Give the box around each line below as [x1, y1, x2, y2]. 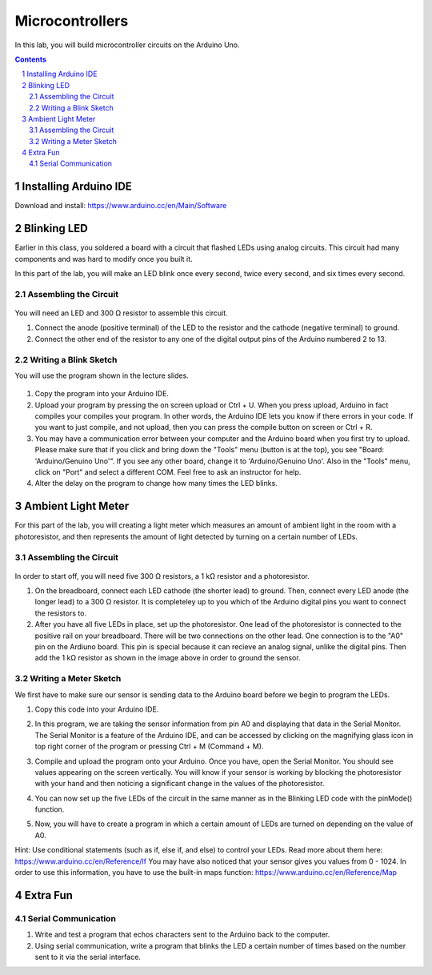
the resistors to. [34, 608, 87, 618]
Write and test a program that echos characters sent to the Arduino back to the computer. [34, 929, 330, 940]
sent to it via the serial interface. [34, 952, 142, 961]
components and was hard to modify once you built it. [14, 254, 193, 263]
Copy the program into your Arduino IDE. [34, 389, 170, 399]
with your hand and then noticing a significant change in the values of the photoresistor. [34, 779, 325, 788]
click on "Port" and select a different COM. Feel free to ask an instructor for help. [34, 467, 302, 477]
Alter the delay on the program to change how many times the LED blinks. [34, 479, 278, 488]
